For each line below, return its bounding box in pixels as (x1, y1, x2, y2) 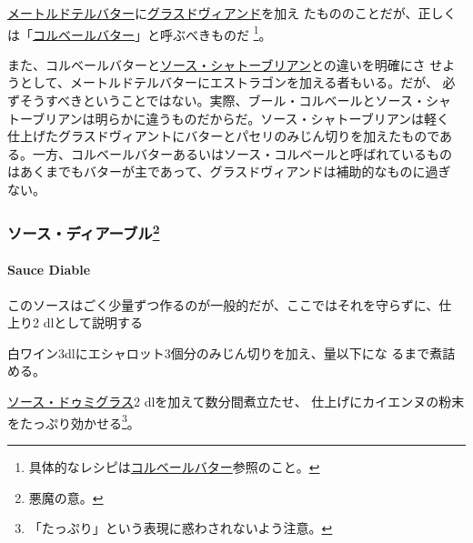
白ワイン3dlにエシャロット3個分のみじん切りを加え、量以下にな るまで (7, 343, 430, 362)
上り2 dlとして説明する (7, 313, 143, 332)
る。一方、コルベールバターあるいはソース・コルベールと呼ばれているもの (7, 144, 452, 163)
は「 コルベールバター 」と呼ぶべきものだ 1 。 (7, 22, 272, 44)
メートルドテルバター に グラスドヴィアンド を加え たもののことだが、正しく (7, 4, 457, 22)
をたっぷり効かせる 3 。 (7, 410, 140, 432)
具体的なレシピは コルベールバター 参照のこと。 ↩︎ (28, 457, 320, 476)
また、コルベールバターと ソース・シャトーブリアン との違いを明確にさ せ (7, 55, 443, 74)
